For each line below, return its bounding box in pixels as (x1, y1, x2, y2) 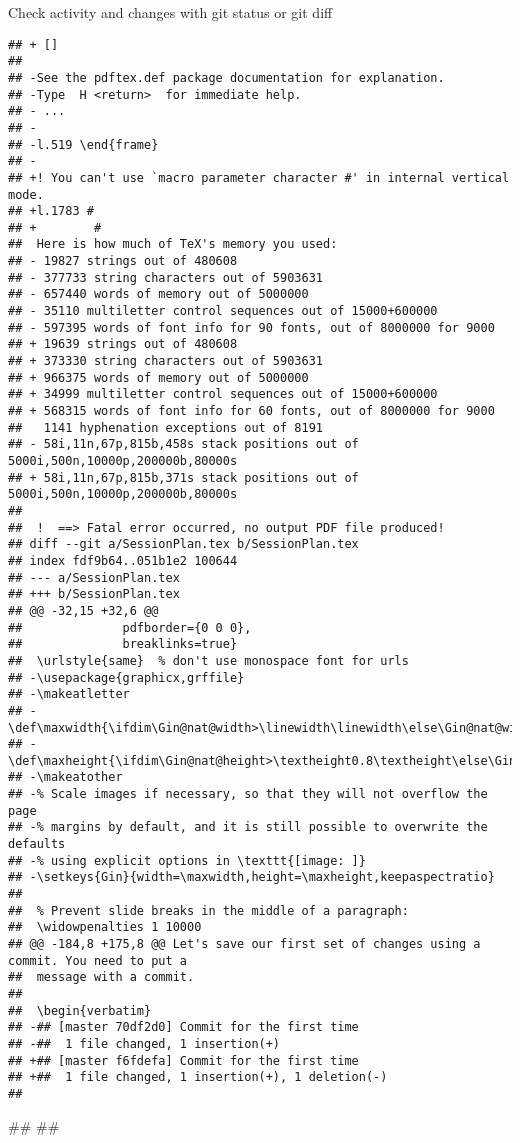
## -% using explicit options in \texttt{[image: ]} (8, 853, 366, 868)
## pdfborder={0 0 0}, (8, 620, 252, 635)
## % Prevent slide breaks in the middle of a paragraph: (8, 903, 409, 918)
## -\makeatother (8, 770, 123, 785)
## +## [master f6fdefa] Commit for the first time (8, 1053, 359, 1068)
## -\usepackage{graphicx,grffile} (8, 670, 245, 685)
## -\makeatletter (8, 687, 130, 702)
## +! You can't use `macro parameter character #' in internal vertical (8, 170, 510, 185)
